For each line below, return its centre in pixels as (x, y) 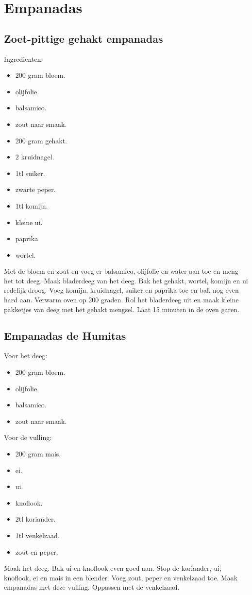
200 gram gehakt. (41, 140)
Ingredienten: (24, 59)
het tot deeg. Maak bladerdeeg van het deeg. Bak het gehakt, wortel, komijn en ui (126, 280)
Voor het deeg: (26, 356)
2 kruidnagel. (35, 157)
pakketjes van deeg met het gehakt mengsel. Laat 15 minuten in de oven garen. (122, 309)
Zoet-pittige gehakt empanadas (84, 38)
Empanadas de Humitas (65, 335)
